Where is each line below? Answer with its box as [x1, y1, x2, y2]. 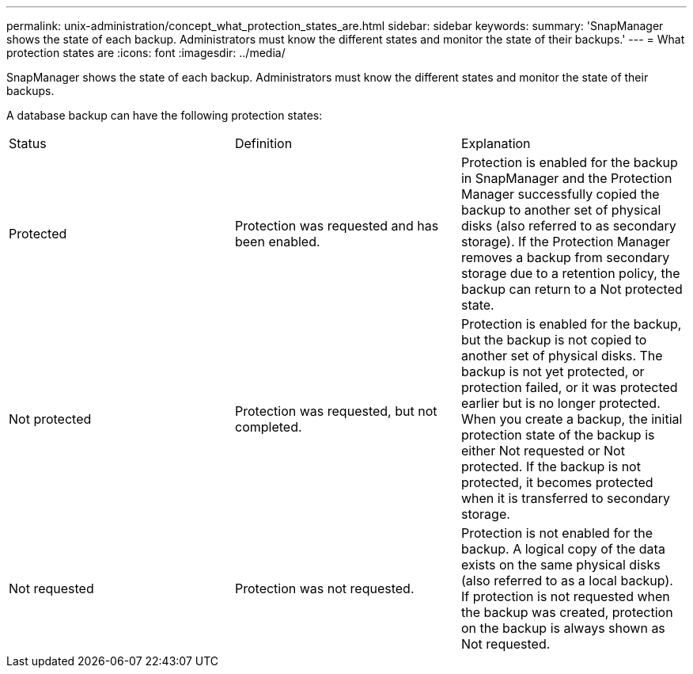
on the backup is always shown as [460, 620, 665, 636]
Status [9, 135, 47, 151]
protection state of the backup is [460, 427, 655, 443]
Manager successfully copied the [460, 186, 660, 202]
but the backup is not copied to [460, 332, 647, 348]
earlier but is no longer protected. [460, 395, 661, 411]
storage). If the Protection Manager [460, 234, 671, 249]
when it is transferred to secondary [460, 490, 670, 506]
